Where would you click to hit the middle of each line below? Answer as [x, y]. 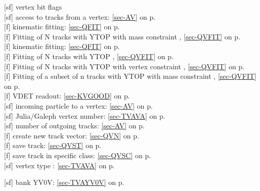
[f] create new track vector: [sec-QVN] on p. [72, 135]
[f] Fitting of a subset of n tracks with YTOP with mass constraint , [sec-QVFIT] [130, 76]
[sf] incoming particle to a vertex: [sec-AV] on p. [78, 105]
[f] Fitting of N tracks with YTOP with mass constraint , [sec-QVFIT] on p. [122, 36]
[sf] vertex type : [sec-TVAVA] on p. [59, 165]
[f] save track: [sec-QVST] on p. [53, 145]
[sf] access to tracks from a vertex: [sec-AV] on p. [80, 16]
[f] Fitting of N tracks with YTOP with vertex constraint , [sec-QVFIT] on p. [124, 66]
